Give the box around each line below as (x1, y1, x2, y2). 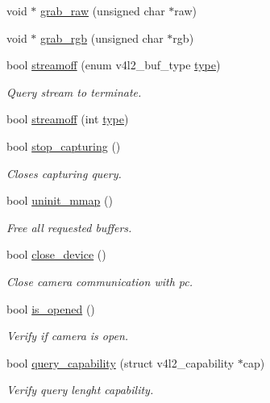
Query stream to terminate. (6, 83, 142, 100)
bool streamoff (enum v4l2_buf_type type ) (6, 56, 221, 73)
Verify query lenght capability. (6, 381, 154, 398)
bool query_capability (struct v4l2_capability (6, 354, 235, 371)
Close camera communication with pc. (6, 272, 193, 289)
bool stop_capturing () (6, 137, 121, 154)
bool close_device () (6, 246, 106, 263)
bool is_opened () (6, 300, 95, 317)
